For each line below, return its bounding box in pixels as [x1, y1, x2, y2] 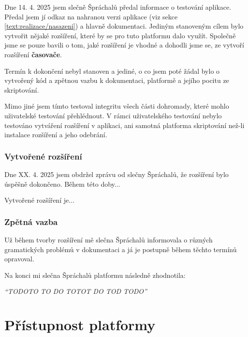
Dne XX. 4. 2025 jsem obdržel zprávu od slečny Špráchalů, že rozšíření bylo [4, 169, 229, 179]
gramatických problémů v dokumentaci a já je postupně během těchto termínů [4, 244, 237, 254]
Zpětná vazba [4, 215, 58, 227]
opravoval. [4, 254, 34, 264]
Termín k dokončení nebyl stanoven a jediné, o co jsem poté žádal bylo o [4, 65, 220, 76]
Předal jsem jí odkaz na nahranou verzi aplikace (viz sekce [4, 11, 178, 21]
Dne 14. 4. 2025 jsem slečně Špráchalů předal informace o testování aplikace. [4, 2, 232, 12]
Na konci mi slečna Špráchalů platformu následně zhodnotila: [4, 270, 186, 280]
